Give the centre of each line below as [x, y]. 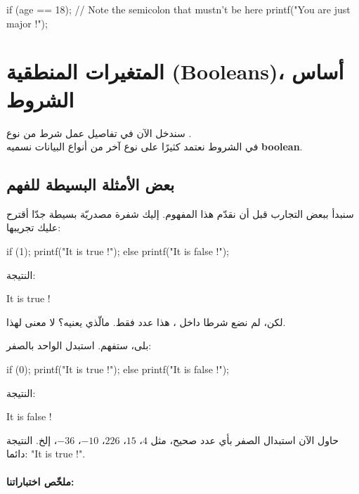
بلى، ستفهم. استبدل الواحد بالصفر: [79, 345]
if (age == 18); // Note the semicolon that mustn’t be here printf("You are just [178, 9]
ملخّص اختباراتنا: [40, 481]
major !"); [27, 23]
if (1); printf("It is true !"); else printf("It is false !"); [118, 251]
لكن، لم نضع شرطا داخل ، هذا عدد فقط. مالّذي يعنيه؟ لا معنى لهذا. [146, 321]
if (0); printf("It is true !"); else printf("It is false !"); [118, 369]
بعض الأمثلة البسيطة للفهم [91, 184]
